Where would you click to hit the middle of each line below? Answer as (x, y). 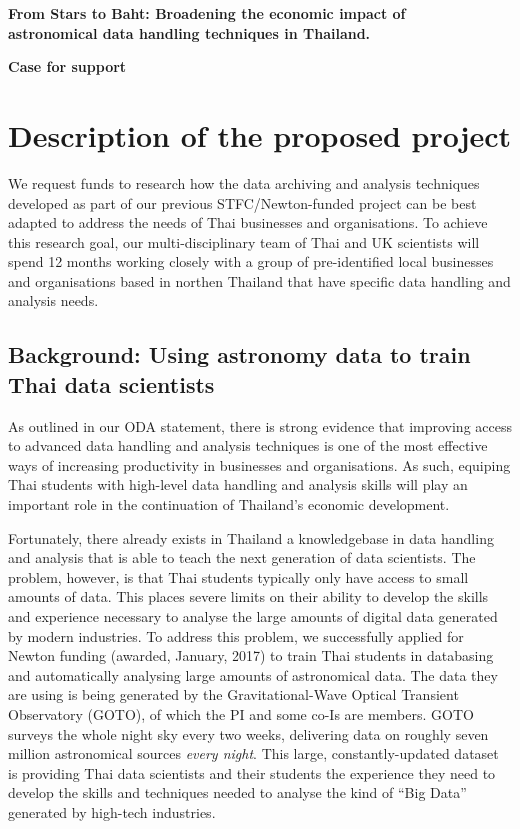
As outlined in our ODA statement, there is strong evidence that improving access (260, 425)
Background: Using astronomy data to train (239, 354)
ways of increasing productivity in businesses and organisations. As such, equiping (259, 464)
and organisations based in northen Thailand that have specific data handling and (259, 280)
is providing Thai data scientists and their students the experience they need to (252, 772)
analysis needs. (53, 300)
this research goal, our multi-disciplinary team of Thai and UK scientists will (244, 241)
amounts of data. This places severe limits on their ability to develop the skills (248, 596)
